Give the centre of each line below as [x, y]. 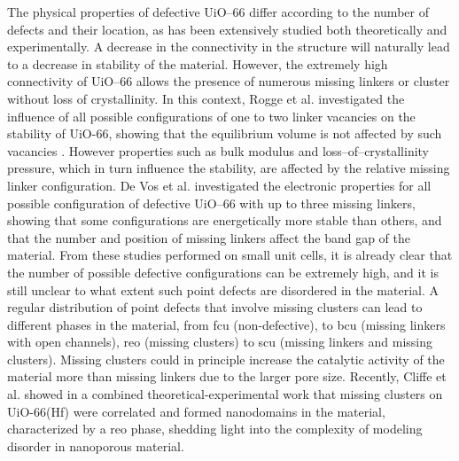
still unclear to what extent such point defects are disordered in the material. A [223, 289]
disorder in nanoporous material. [96, 445]
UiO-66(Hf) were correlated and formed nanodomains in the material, [196, 411]
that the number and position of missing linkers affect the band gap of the [209, 237]
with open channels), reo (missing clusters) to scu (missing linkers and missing [220, 342]
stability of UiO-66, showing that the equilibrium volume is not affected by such [225, 133]
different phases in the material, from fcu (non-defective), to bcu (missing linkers [226, 324]
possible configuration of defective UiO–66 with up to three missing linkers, [211, 203]
